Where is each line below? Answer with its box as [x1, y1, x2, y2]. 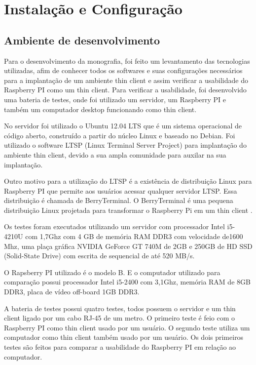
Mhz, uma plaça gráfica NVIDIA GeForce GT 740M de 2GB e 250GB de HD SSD [4, 241, 253, 251]
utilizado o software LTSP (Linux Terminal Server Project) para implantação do [4, 140, 247, 150]
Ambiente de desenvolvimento [4, 32, 160, 47]
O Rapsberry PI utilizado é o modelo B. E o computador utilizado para [4, 267, 220, 277]
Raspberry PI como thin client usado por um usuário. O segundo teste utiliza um [4, 322, 250, 332]
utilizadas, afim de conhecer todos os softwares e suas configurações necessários [4, 65, 243, 76]
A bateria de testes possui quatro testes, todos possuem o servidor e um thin [4, 303, 236, 313]
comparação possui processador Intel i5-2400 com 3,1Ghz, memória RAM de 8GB [4, 277, 251, 287]
